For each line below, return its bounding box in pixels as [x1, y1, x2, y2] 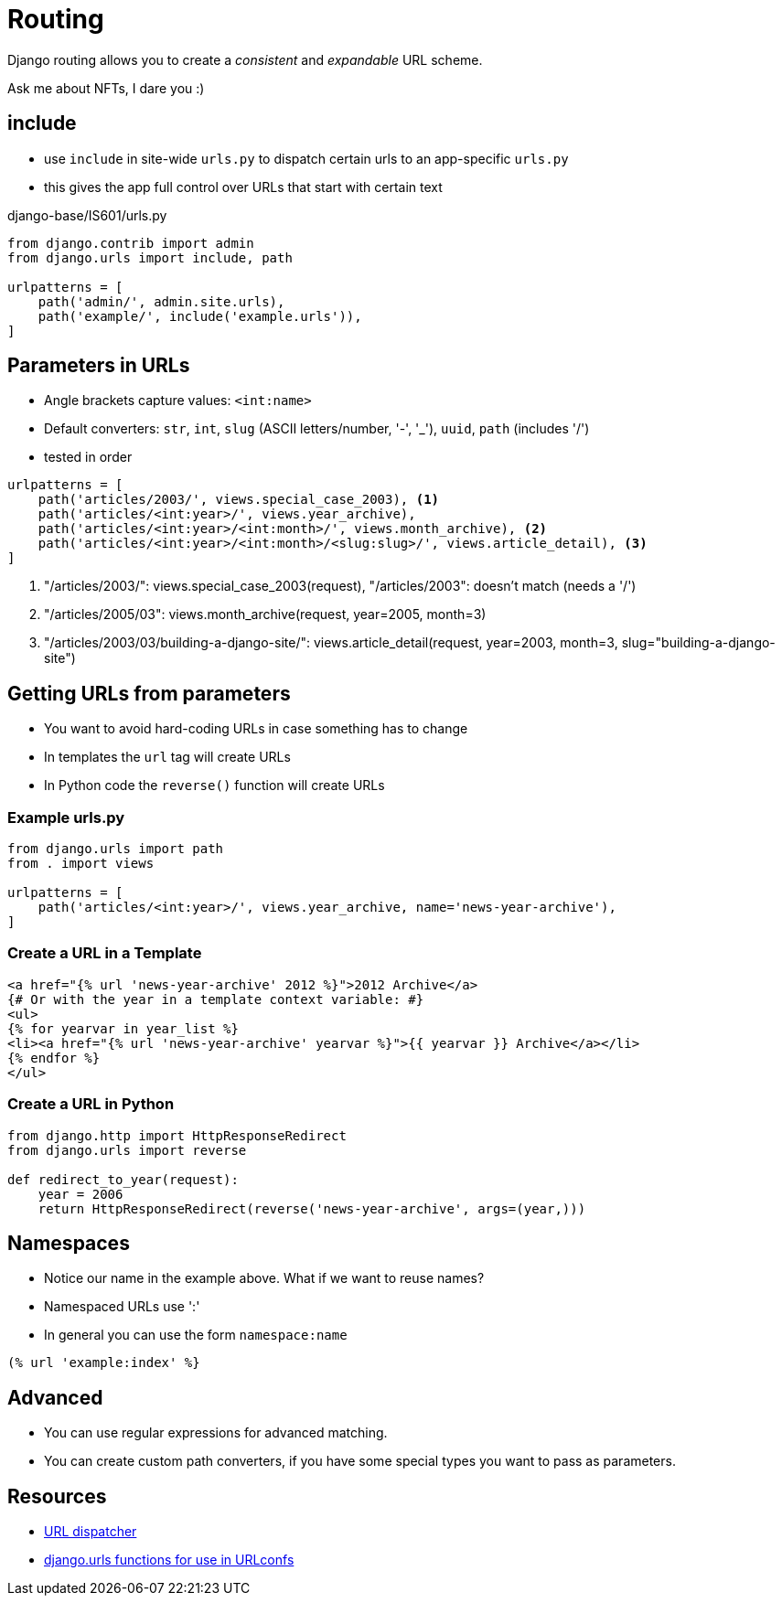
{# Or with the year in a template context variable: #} [7, 991, 424, 1007]
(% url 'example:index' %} [7, 1355, 200, 1371]
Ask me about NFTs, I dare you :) [7, 80, 205, 96]
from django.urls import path [7, 841, 224, 857]
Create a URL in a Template [7, 944, 202, 963]
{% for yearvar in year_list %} [7, 1021, 239, 1036]
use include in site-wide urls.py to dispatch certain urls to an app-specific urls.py [44, 150, 569, 166]
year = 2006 [37, 1186, 123, 1202]
